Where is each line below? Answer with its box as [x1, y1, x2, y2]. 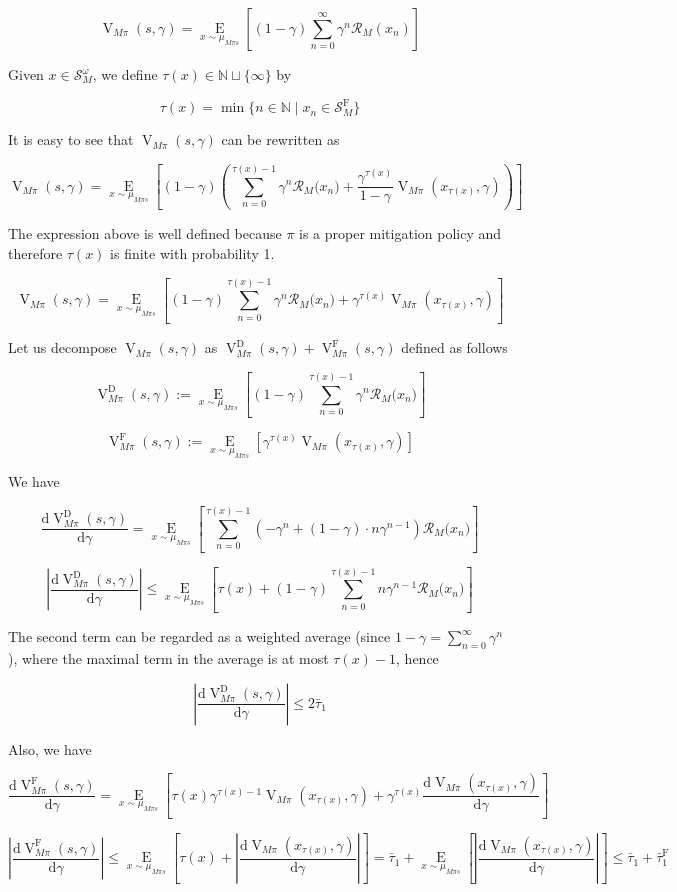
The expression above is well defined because [8, 223, 282, 244]
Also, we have [8, 738, 92, 759]
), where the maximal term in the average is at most [8, 648, 329, 669]
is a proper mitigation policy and [299, 223, 502, 244]
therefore [8, 242, 63, 263]
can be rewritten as [221, 129, 340, 150]
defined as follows [401, 337, 508, 358]
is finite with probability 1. [110, 242, 275, 263]
